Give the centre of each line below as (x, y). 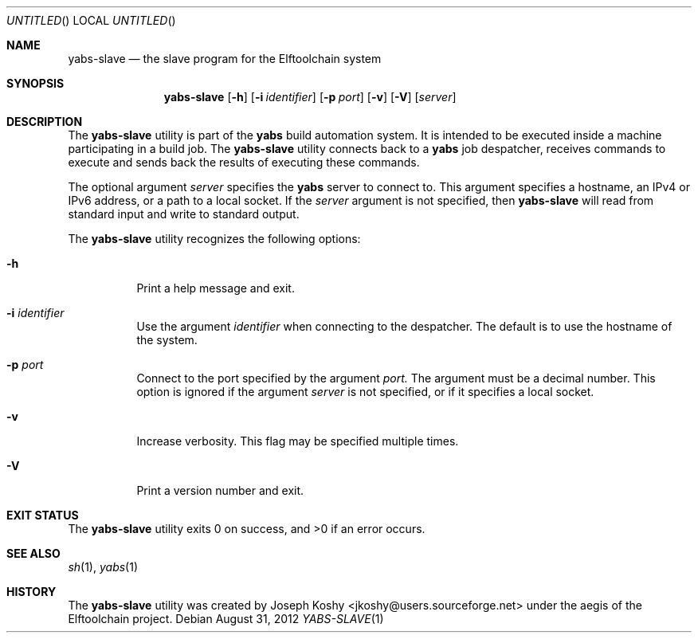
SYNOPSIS (35, 83)
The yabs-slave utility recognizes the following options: (214, 239)
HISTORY (31, 592)
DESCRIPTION (45, 122)
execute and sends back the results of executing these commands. (244, 162)
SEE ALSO (33, 553)
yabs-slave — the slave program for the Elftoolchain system (225, 59)
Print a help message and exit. (216, 288)
